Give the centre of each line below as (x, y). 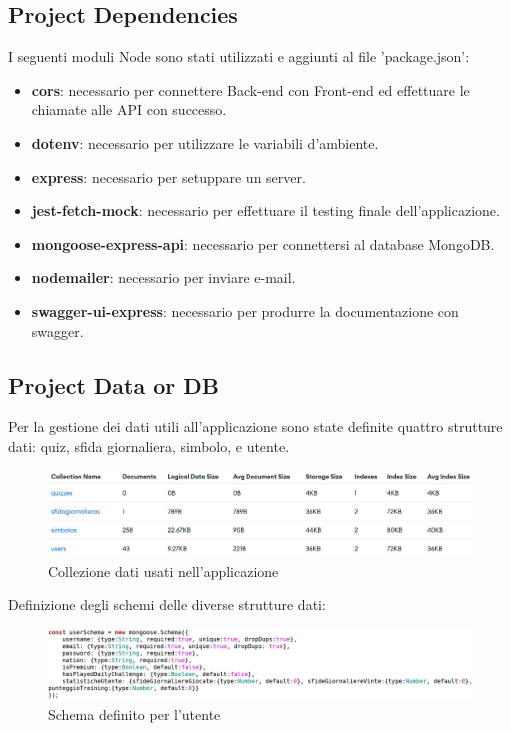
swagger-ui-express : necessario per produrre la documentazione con (245, 310)
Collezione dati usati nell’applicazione (163, 570)
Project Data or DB (114, 384)
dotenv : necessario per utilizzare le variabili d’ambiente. (205, 142)
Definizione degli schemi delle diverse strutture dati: (167, 604)
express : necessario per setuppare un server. (168, 176)
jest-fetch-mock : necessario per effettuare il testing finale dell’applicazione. (265, 210)
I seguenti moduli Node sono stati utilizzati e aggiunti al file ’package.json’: (239, 56)
